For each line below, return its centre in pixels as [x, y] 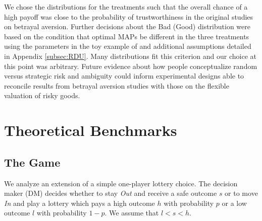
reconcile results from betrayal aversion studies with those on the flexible [117, 85]
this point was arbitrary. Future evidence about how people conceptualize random [131, 66]
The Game [32, 162]
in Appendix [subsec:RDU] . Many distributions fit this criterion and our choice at [130, 56]
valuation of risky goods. [42, 95]
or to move [241, 193]
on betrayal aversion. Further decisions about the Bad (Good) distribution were [127, 26]
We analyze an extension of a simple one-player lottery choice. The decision [121, 183]
